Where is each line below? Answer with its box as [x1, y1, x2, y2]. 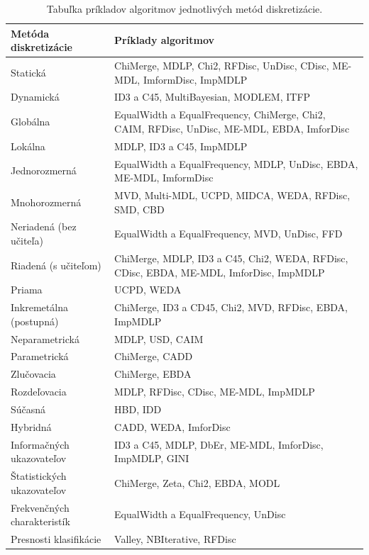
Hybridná [11, 419, 52, 434]
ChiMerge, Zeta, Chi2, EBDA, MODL [114, 475, 280, 490]
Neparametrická [11, 331, 79, 346]
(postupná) [11, 313, 59, 328]
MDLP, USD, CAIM [114, 331, 204, 346]
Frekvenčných [11, 500, 70, 515]
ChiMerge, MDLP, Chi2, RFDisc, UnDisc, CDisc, [114, 58, 329, 73]
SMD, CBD [114, 201, 165, 216]
